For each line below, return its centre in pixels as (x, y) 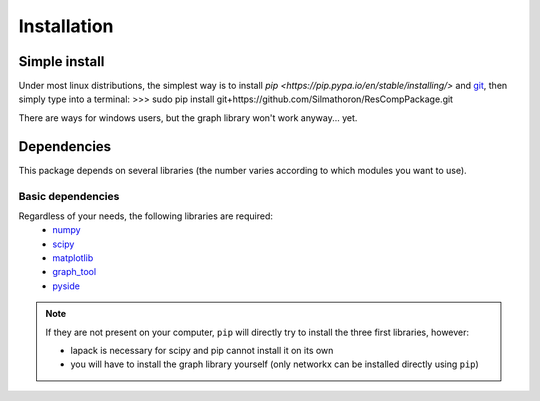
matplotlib (73, 258)
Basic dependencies (69, 196)
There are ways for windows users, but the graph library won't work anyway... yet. (188, 117)
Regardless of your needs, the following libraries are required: (146, 216)
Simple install (61, 61)
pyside (66, 286)
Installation (66, 26)
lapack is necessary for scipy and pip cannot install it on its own (202, 351)
